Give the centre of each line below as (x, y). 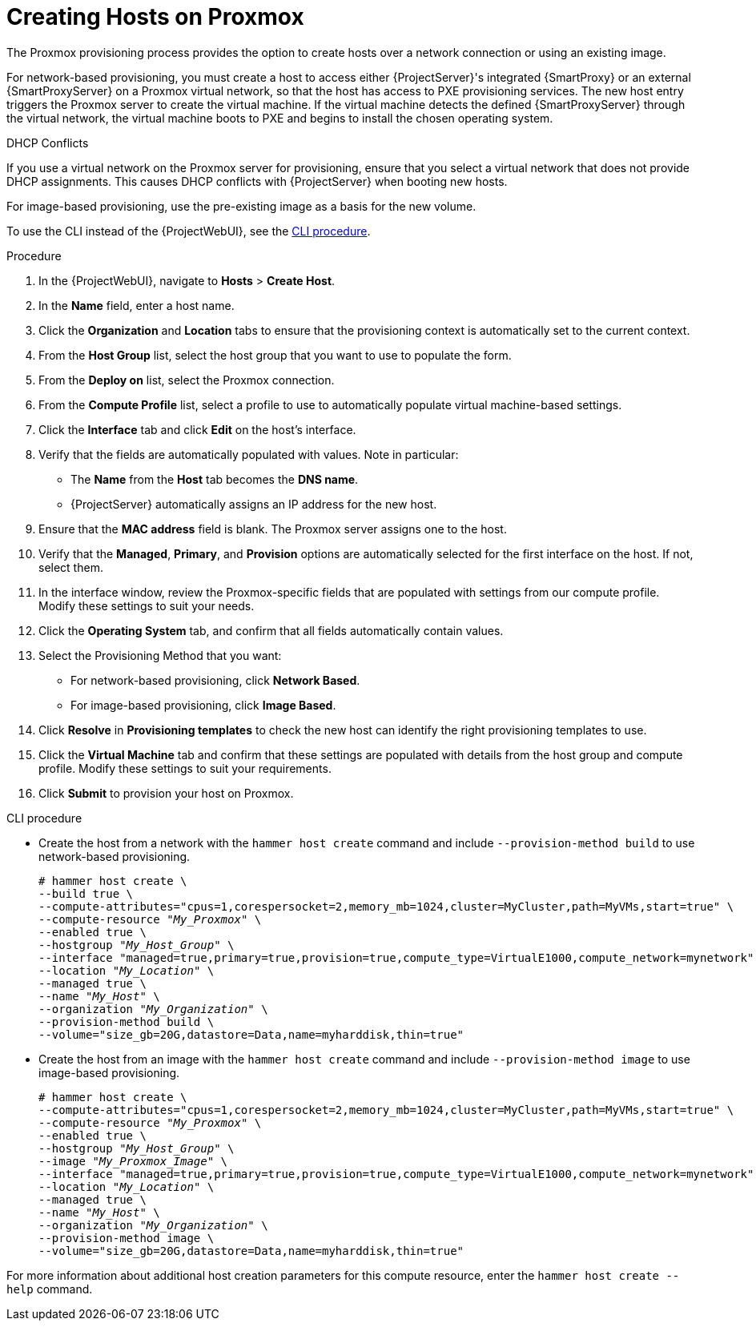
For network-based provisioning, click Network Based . (215, 680)
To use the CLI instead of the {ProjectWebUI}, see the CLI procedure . (189, 231)
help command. (50, 1289)
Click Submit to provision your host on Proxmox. (166, 793)
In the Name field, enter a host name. (137, 305)
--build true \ (86, 893)
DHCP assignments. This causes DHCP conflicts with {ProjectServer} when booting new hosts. (257, 181)
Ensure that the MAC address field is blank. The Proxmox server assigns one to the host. (273, 529)
